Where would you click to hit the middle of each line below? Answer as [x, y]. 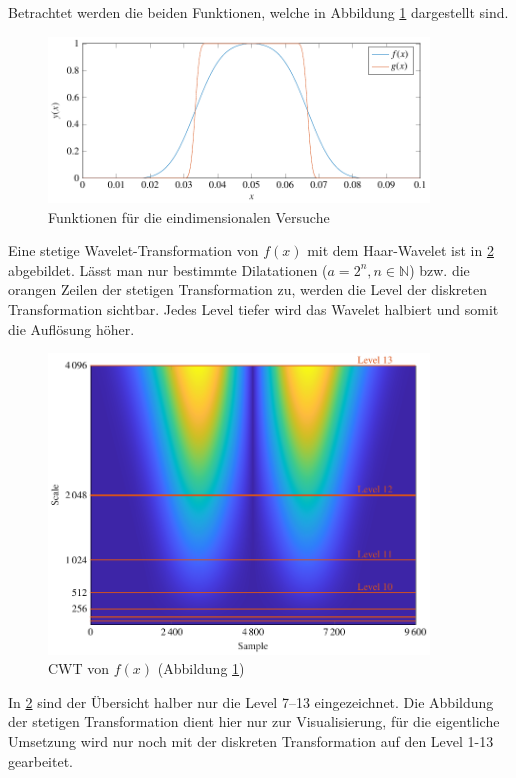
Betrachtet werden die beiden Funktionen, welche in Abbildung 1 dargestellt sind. [258, 12]
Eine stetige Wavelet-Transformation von [133, 250]
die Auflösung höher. [71, 328]
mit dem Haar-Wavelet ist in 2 [400, 250]
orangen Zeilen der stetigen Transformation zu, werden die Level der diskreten [248, 289]
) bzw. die [439, 269]
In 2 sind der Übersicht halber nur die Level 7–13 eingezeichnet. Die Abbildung [251, 701]
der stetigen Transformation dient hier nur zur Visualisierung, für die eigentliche [254, 721]
